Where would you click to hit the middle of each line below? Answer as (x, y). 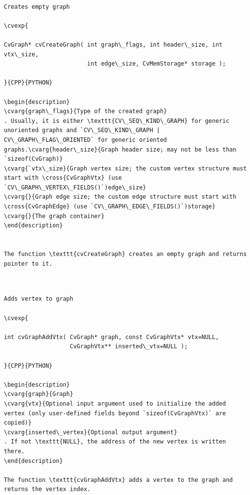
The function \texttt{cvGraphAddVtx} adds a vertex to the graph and (118, 480)
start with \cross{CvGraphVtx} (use (63, 178)
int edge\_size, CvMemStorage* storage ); (156, 64)
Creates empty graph (37, 7)
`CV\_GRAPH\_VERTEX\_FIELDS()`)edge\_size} (75, 187)
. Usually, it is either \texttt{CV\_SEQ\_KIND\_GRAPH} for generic (117, 121)
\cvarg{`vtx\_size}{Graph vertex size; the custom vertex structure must (125, 168)
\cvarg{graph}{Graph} (39, 394)
